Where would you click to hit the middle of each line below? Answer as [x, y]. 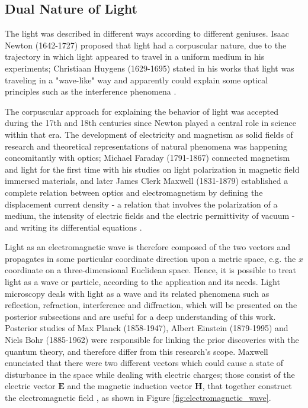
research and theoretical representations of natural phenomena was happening [146, 146]
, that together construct [247, 386]
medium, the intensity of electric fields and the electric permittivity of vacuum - [150, 216]
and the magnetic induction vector [130, 386]
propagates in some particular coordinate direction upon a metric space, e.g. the [150, 258]
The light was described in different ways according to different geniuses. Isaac [147, 33]
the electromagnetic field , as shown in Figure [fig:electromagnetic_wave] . [138, 398]
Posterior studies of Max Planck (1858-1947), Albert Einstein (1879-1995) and [147, 328]
